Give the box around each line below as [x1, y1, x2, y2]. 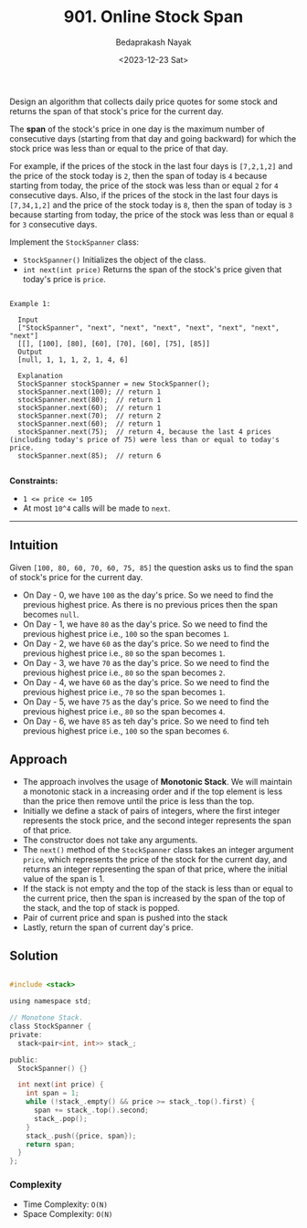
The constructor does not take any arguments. [22, 834, 198, 845]
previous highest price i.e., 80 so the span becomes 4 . [22, 705, 226, 716]
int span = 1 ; [26, 1089, 79, 1098]
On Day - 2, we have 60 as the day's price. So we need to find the [22, 638, 270, 649]
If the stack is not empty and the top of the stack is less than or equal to [22, 883, 294, 894]
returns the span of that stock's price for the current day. [9, 105, 224, 116]
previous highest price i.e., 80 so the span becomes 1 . [22, 647, 226, 659]
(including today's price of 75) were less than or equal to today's [9, 435, 281, 444]
